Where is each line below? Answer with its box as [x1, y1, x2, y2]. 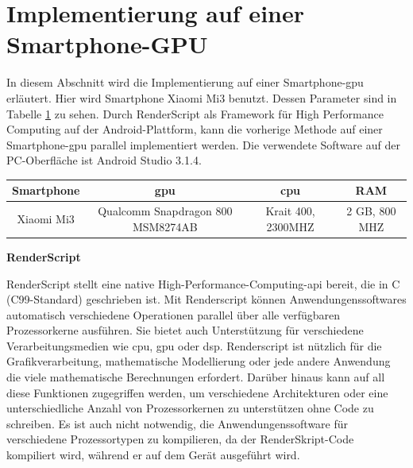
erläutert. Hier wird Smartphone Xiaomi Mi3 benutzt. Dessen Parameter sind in [6, 89, 397, 106]
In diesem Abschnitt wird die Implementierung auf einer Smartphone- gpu [6, 74, 364, 91]
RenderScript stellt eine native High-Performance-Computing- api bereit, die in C [6, 275, 400, 292]
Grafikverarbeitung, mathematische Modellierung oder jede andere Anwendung [6, 353, 391, 369]
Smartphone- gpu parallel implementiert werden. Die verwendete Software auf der [6, 136, 400, 153]
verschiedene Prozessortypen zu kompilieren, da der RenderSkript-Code [6, 431, 354, 447]
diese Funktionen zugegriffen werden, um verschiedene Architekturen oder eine [6, 384, 388, 400]
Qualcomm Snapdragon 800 [98, 203, 233, 219]
